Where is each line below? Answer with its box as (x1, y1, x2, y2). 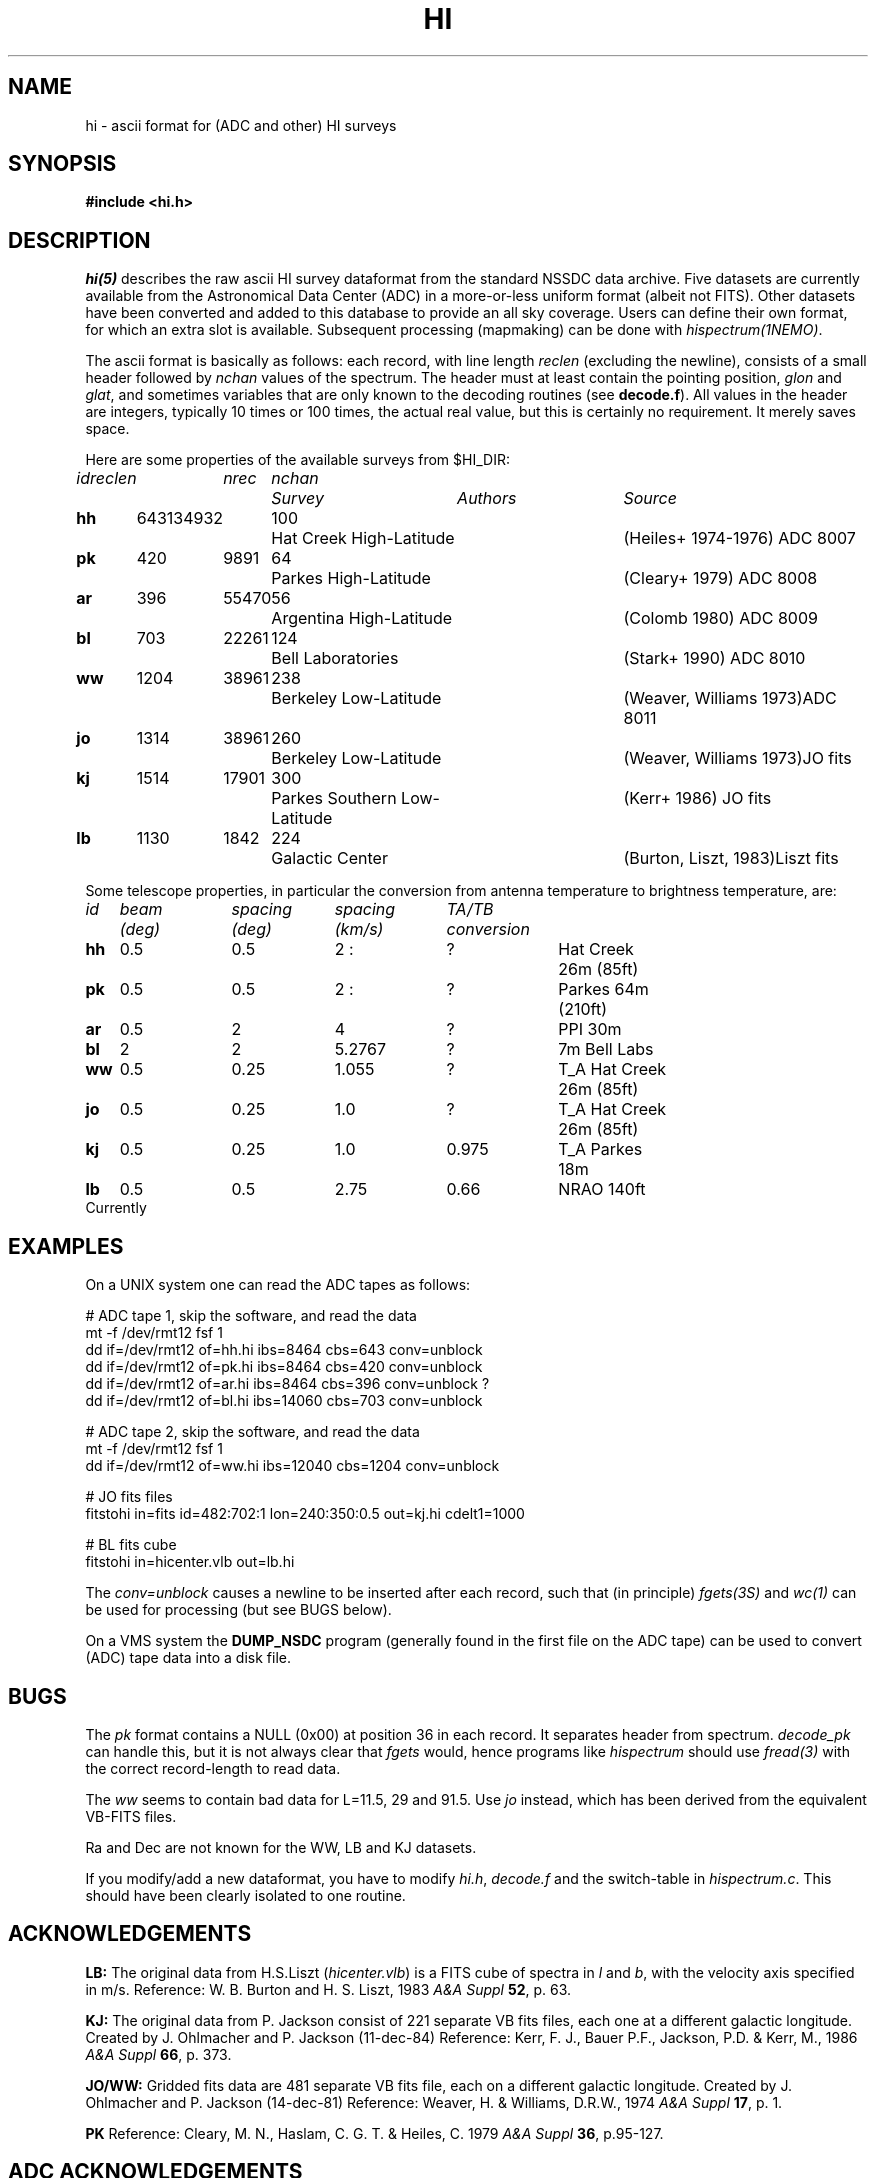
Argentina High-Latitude (271, 608, 453, 629)
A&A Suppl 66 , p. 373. (85, 2045, 232, 2063)
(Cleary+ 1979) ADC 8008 (623, 568, 818, 589)
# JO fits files (85, 1488, 173, 1506)
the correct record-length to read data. (85, 1759, 341, 1777)
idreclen (76, 468, 137, 489)
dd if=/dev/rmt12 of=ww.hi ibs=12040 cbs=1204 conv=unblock (85, 1457, 500, 1475)
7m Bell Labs (558, 1039, 654, 1060)
